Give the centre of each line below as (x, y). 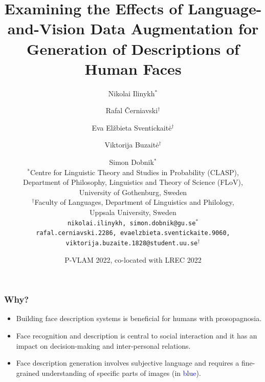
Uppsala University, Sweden (133, 212)
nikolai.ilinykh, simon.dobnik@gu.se (131, 223)
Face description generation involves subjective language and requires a (128, 363)
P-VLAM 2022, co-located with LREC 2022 (133, 259)
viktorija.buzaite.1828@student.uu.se (132, 243)
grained (28, 373)
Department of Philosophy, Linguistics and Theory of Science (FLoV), (133, 182)
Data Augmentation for (174, 28)
